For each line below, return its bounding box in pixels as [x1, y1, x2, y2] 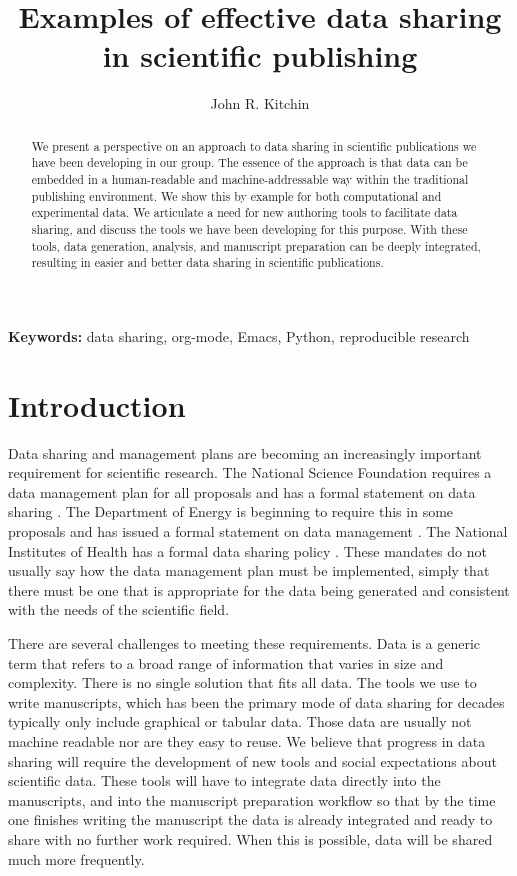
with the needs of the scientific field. [8, 599, 230, 620]
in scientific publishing [102, 35, 418, 76]
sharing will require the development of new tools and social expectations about [8, 750, 497, 771]
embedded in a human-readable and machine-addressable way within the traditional [31, 171, 469, 188]
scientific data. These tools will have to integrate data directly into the [8, 770, 441, 791]
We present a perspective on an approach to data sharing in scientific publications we [31, 137, 477, 154]
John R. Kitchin [210, 93, 310, 114]
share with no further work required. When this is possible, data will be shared [8, 828, 493, 849]
